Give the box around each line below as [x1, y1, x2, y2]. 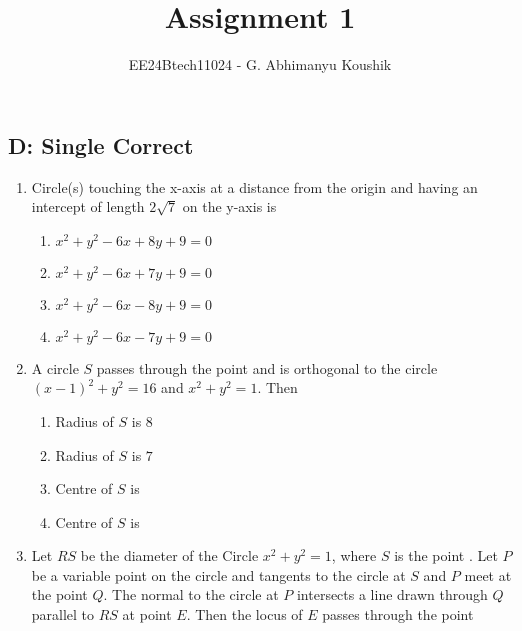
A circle [31, 357, 79, 378]
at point [122, 604, 172, 625]
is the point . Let [394, 545, 498, 566]
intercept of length [31, 196, 145, 217]
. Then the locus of [186, 604, 303, 625]
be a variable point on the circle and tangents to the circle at [31, 564, 406, 585]
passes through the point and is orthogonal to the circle [96, 357, 438, 378]
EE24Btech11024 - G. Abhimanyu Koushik [128, 54, 392, 75]
